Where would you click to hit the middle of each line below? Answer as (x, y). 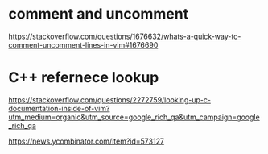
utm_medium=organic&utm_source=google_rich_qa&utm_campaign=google (134, 117)
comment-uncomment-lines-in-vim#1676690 (83, 44)
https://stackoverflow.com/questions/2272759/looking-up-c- (110, 100)
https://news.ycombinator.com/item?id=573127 (87, 141)
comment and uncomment (99, 14)
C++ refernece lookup (84, 78)
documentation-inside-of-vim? (59, 108)
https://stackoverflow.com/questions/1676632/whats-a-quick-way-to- (125, 36)
